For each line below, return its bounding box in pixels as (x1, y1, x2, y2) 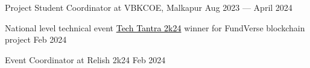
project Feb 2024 (5, 33, 67, 46)
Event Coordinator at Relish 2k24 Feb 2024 (5, 53, 166, 66)
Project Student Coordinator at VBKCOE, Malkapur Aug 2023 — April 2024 (5, 1, 293, 13)
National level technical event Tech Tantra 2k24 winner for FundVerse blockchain (5, 21, 305, 34)
